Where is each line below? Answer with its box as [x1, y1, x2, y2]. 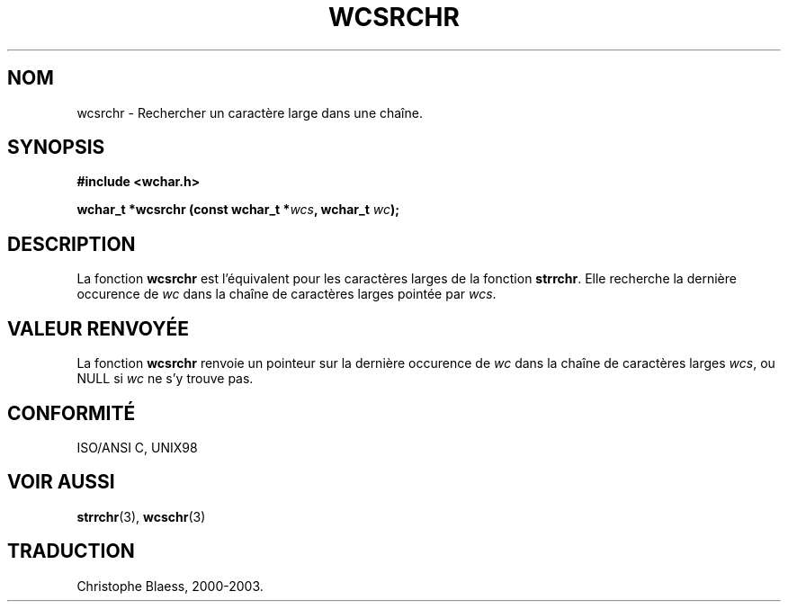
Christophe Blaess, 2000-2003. [76, 578, 264, 594]
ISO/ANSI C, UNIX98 [76, 439, 198, 455]
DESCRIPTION [7, 232, 136, 255]
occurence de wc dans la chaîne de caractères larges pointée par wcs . [76, 286, 497, 302]
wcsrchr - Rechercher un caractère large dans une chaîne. [76, 104, 423, 121]
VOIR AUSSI [7, 470, 115, 494]
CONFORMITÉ [7, 401, 136, 425]
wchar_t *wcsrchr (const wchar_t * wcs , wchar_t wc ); [76, 202, 400, 218]
